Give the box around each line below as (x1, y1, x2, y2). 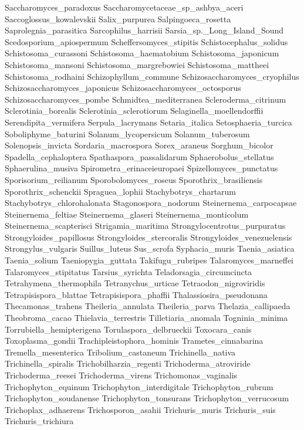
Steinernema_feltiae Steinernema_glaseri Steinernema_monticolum (5, 208, 249, 220)
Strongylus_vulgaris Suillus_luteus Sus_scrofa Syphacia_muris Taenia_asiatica (5, 242, 295, 255)
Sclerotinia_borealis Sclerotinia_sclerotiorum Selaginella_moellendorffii (5, 104, 264, 117)
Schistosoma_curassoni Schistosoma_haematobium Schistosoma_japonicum (5, 47, 279, 59)
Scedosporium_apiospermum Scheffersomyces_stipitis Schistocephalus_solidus (5, 35, 288, 48)
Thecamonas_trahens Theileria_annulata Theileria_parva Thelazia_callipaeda (5, 300, 291, 312)
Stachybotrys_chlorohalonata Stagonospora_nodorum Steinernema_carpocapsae (5, 197, 297, 209)
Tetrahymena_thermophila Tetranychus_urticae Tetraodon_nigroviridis (5, 277, 265, 289)
